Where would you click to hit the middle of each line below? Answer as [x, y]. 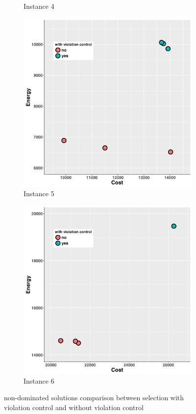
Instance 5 [39, 194]
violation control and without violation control [74, 407]
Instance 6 [39, 381]
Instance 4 [39, 6]
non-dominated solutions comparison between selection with [94, 397]
